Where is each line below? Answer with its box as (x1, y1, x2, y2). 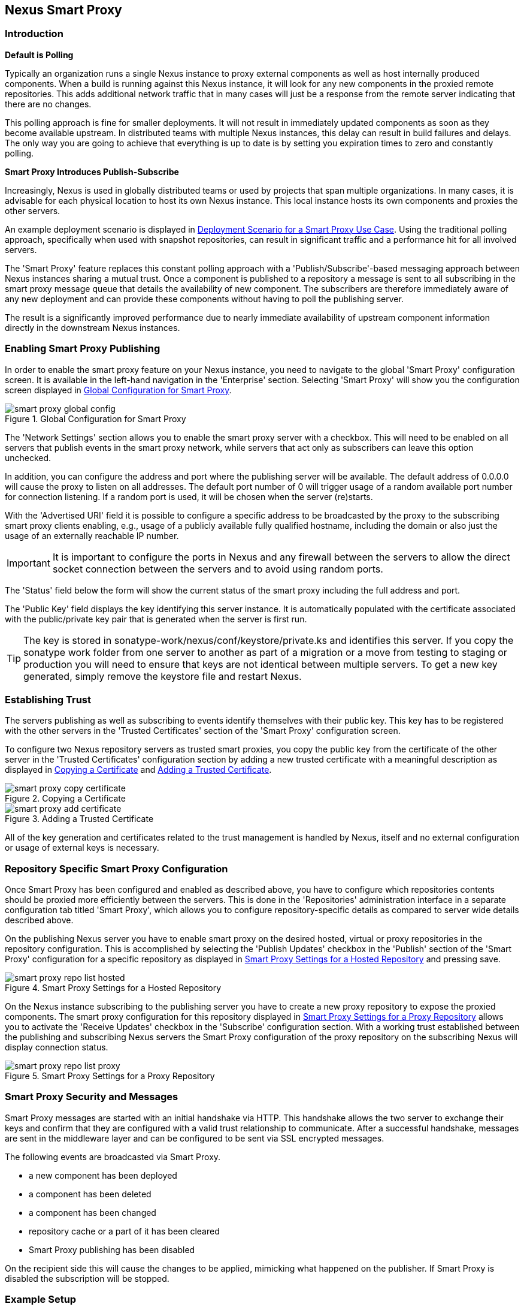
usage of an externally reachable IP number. (5, 530, 179, 541)
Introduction (5, 28, 63, 40)
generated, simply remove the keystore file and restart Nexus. (23, 670, 302, 682)
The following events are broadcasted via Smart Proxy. (5, 1151, 221, 1162)
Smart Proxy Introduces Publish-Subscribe (5, 166, 179, 177)
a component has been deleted (29, 1188, 152, 1199)
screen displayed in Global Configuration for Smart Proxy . (5, 384, 232, 395)
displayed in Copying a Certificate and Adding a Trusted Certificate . (5, 764, 272, 775)
